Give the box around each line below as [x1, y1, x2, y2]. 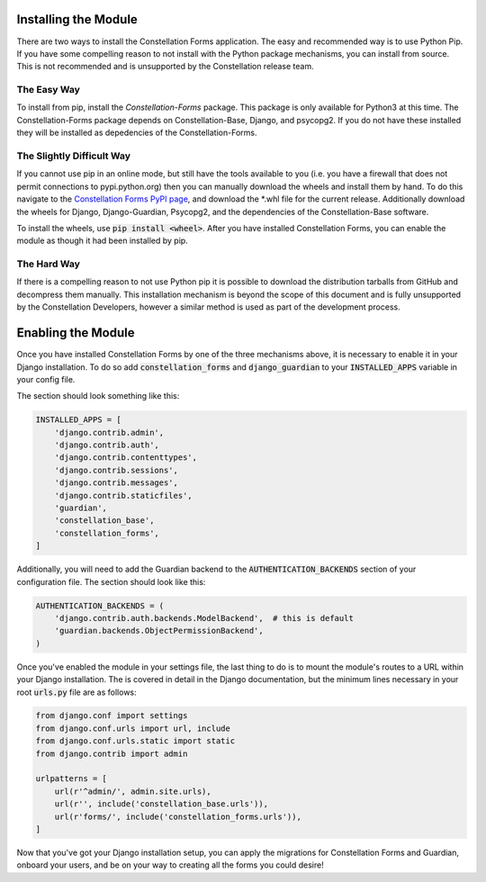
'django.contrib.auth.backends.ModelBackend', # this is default [54, 613, 355, 623]
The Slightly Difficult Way [16, 149, 130, 162]
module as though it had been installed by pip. [16, 235, 188, 247]
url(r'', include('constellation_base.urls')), [54, 799, 269, 809]
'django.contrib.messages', [54, 478, 179, 488]
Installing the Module [16, 12, 139, 27]
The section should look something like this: [16, 391, 180, 401]
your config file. [16, 373, 76, 384]
